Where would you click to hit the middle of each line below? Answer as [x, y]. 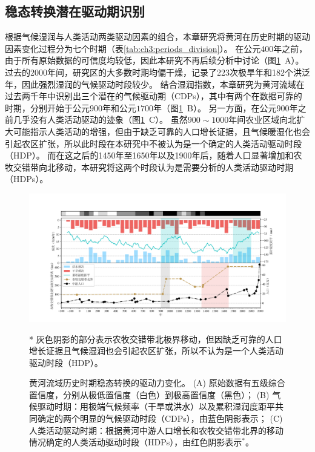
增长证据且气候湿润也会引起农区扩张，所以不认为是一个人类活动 [156, 351]
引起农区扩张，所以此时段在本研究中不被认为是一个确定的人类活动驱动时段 [153, 143]
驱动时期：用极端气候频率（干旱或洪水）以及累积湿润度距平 [156, 406]
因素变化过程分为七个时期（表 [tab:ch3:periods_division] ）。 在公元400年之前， [156, 48]
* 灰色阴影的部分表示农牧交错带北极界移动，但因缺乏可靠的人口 [156, 339]
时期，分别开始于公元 [47, 107]
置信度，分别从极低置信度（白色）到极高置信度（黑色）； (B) [149, 394]
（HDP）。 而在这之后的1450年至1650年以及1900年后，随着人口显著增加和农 [154, 155]
